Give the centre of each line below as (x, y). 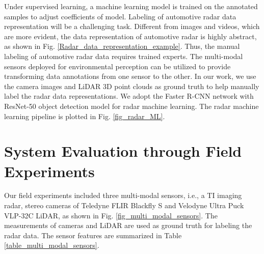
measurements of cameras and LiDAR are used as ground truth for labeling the (128, 225)
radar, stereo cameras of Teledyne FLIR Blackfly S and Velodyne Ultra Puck (124, 205)
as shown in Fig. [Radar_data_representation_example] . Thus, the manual (122, 46)
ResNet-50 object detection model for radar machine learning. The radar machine (131, 106)
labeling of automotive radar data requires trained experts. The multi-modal (124, 56)
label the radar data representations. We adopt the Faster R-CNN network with (129, 96)
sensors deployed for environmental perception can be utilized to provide (117, 66)
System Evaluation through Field (123, 151)
